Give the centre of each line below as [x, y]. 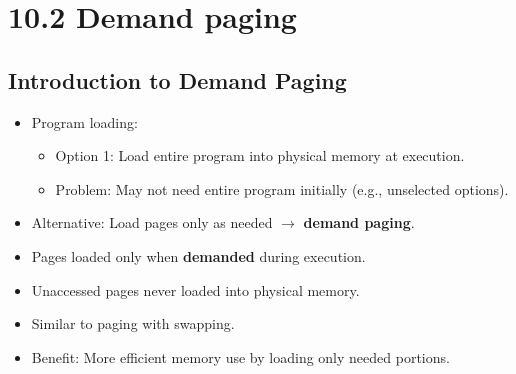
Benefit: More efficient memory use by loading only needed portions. [240, 356]
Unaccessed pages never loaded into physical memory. [195, 289]
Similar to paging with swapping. [133, 323]
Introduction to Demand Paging [177, 79]
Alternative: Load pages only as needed [152, 222]
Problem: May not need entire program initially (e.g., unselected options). [282, 188]
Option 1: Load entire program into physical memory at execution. [260, 155]
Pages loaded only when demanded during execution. [198, 255]
